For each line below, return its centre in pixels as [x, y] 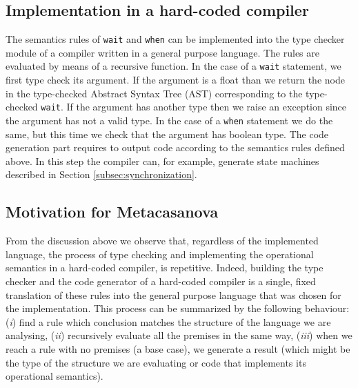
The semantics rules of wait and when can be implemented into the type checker [175, 39]
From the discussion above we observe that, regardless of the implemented [162, 241]
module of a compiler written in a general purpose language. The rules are [162, 52]
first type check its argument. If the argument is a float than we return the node [175, 80]
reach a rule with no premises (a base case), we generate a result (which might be [178, 348]
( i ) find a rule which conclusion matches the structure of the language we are [168, 321]
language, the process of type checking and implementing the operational [160, 254]
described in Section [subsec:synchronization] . [101, 174]
